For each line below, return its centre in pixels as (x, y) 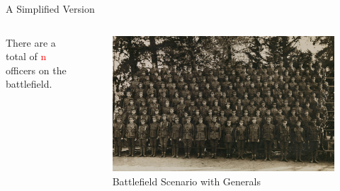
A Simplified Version (50, 8)
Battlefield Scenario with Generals (186, 181)
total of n (26, 56)
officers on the (36, 70)
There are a (31, 42)
